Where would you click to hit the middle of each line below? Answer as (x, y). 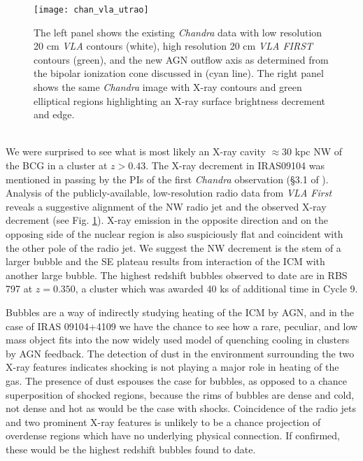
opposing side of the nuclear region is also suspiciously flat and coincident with (175, 233)
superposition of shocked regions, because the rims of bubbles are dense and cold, (180, 394)
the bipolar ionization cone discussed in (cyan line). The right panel (179, 73)
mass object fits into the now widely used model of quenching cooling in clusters (178, 340)
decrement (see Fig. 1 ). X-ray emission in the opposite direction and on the (167, 220)
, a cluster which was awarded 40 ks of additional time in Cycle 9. (216, 289)
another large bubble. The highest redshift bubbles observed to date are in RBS (177, 275)
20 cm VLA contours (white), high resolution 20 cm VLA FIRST (173, 46)
